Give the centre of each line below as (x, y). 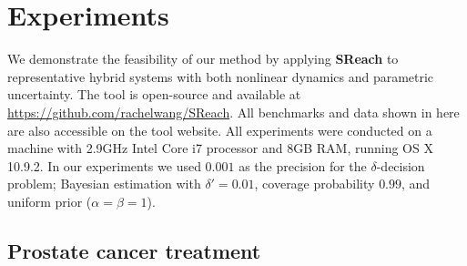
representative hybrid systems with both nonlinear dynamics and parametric (221, 76)
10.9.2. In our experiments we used (104, 165)
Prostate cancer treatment (134, 250)
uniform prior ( (50, 201)
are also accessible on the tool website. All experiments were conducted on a (220, 130)
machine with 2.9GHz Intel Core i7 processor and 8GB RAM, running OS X (220, 148)
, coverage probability (315, 184)
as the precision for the (303, 165)
